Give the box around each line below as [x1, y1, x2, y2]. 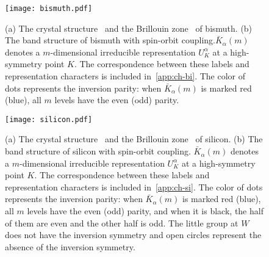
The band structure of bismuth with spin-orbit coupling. [5, 34, 215, 46]
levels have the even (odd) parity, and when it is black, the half [27, 205, 264, 217]
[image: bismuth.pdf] [5, 4, 93, 13]
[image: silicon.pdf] [5, 115, 93, 124]
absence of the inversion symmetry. [5, 240, 135, 253]
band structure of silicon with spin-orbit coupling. [5, 145, 191, 157]
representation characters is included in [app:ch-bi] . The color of [5, 70, 246, 82]
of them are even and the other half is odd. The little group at [5, 216, 239, 229]
